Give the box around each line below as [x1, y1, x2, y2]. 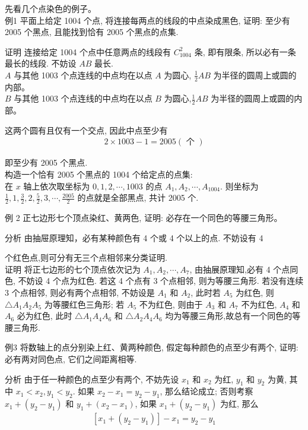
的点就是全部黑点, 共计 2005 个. [77, 191, 199, 204]
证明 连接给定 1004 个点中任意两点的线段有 [5, 45, 171, 58]
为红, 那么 [220, 397, 259, 410]
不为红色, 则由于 [139, 298, 203, 310]
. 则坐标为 [220, 179, 259, 192]
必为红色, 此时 [17, 309, 72, 322]
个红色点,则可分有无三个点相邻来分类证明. [5, 251, 167, 264]
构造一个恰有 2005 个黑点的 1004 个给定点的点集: [5, 168, 193, 181]
